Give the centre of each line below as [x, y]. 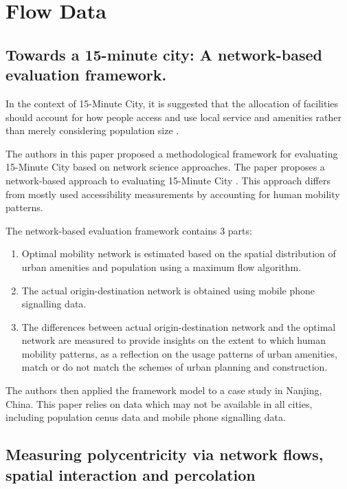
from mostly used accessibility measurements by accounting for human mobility [173, 194]
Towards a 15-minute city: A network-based [164, 54]
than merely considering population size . [92, 130]
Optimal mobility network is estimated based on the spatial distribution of [179, 253]
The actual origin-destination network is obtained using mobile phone [168, 290]
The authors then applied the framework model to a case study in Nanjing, [164, 390]
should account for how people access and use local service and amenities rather [174, 117]
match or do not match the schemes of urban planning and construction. [175, 367]
